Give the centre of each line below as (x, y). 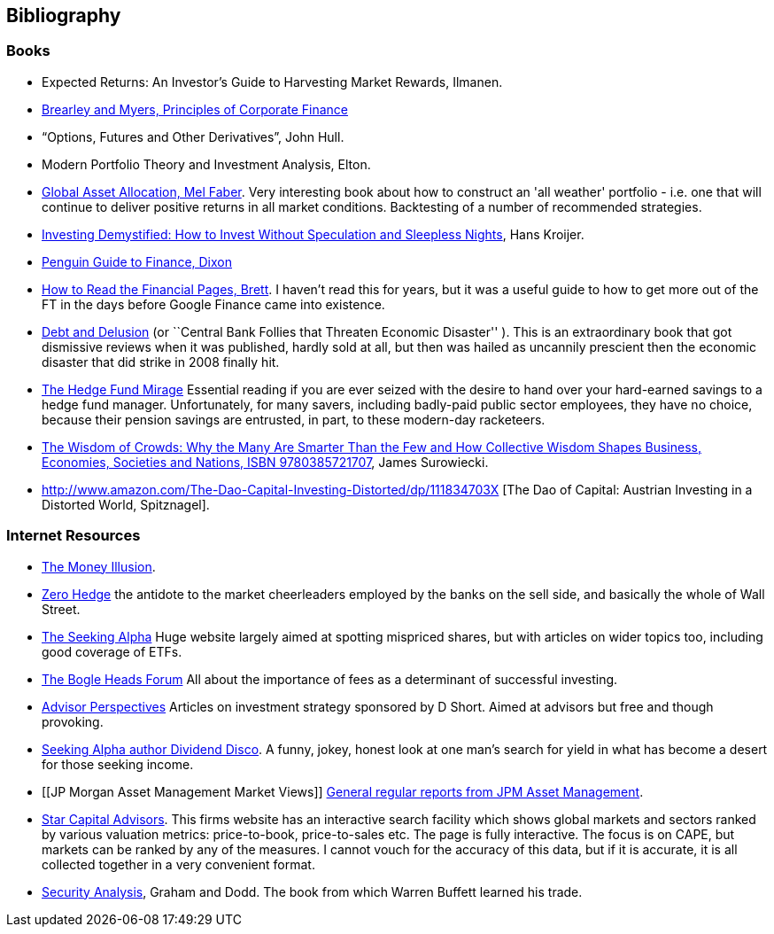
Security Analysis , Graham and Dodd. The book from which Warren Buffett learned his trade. (312, 891)
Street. (61, 609)
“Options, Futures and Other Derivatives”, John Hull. (193, 136)
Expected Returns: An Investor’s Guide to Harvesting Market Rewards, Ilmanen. (272, 82)
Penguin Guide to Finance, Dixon (137, 261)
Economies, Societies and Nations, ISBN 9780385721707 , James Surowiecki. (265, 462)
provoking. (73, 721)
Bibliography (64, 16)
